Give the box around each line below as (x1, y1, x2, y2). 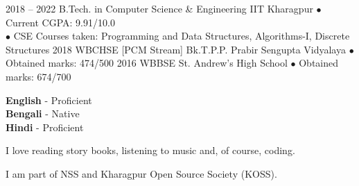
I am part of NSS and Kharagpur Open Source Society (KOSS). (6, 166, 277, 180)
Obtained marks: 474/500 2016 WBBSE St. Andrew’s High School (6, 56, 288, 70)
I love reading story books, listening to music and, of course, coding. (6, 143, 295, 158)
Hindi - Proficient (6, 119, 84, 134)
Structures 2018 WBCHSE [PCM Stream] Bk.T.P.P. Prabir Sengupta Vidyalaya (6, 42, 346, 56)
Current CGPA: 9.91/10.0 (6, 15, 115, 29)
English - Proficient (6, 92, 92, 107)
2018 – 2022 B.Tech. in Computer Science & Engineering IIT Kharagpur (6, 1, 313, 15)
